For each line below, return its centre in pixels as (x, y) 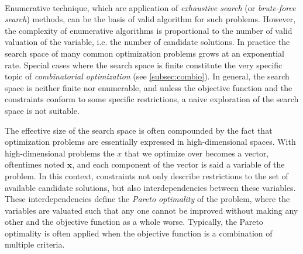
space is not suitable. (42, 110)
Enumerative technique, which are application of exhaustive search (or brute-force (150, 7)
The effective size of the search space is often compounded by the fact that (139, 130)
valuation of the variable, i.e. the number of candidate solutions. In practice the (147, 42)
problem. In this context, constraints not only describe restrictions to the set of (147, 175)
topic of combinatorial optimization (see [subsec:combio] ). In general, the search (147, 76)
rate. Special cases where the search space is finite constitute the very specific (144, 65)
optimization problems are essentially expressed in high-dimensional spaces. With (150, 142)
